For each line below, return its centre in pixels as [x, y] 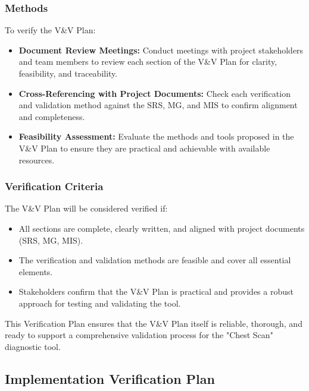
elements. [36, 271]
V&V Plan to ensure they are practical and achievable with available [144, 148]
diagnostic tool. [33, 346]
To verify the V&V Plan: [50, 30]
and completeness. [52, 116]
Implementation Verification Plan [110, 378]
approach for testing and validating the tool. [100, 303]
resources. [37, 160]
